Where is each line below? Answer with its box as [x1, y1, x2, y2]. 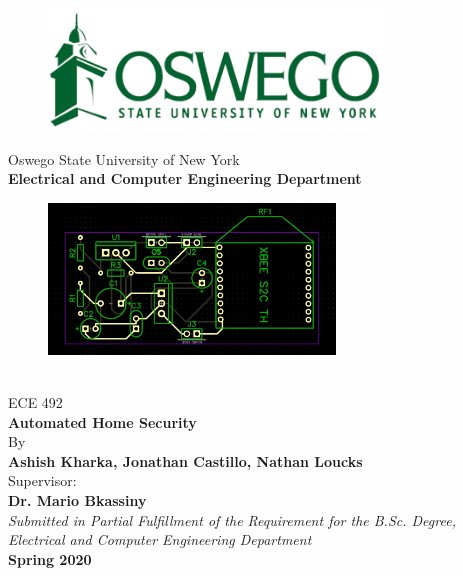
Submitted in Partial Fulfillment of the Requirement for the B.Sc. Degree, [8, 509, 456, 530]
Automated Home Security [8, 411, 197, 432]
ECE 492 [8, 392, 63, 413]
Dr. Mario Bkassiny [8, 490, 147, 511]
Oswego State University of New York [8, 148, 240, 169]
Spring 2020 [8, 548, 92, 569]
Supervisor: [8, 470, 77, 491]
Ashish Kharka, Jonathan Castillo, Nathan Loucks [8, 450, 363, 471]
